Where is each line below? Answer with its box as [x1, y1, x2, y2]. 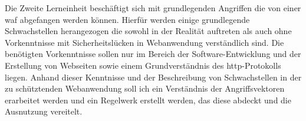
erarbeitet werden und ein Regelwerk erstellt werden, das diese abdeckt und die [5, 93, 291, 106]
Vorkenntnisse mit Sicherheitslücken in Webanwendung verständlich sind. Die [5, 36, 284, 48]
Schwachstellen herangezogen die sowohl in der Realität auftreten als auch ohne [5, 25, 292, 37]
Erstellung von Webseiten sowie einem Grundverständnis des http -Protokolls [5, 59, 281, 71]
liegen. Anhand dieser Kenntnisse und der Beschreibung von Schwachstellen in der [5, 70, 302, 83]
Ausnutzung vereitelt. [5, 105, 83, 117]
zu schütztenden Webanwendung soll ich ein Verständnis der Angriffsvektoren [5, 82, 285, 95]
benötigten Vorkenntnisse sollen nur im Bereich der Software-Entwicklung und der [5, 48, 301, 60]
